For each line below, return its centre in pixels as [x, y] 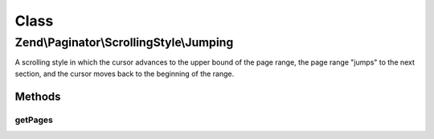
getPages [34, 120]
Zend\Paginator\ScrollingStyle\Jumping [124, 42]
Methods [38, 96]
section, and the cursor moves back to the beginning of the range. [125, 73]
